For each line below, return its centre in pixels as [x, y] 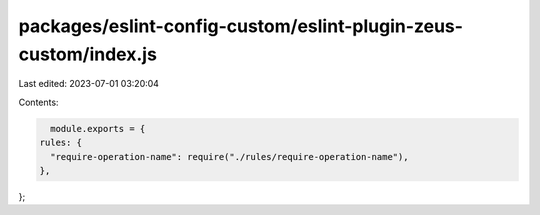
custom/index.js [87, 54]
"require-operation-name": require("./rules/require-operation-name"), [229, 156]
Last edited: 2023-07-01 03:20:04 [89, 84]
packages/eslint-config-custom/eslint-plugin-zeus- [241, 26]
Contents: [38, 102]
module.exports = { [98, 128]
